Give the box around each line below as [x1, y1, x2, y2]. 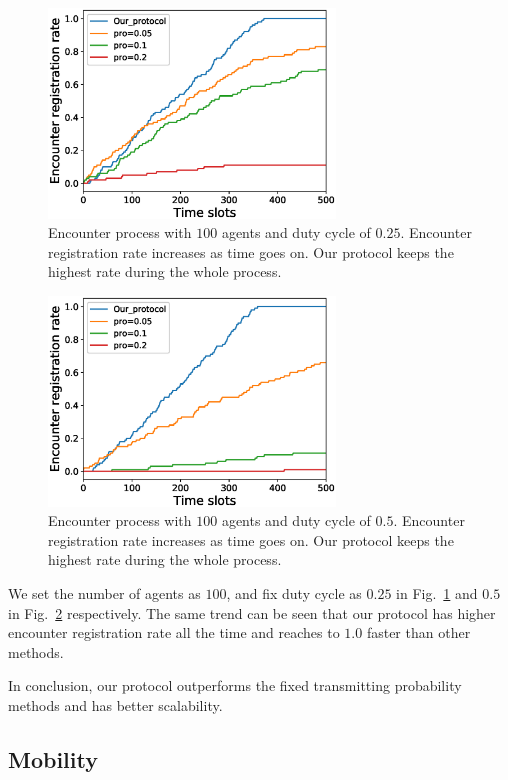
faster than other [366, 622, 471, 643]
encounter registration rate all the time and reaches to [8, 622, 340, 643]
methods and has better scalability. [8, 695, 223, 716]
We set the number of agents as [8, 583, 201, 604]
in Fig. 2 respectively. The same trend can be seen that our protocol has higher [8, 602, 496, 623]
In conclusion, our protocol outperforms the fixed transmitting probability [8, 675, 462, 696]
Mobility [8, 744, 98, 775]
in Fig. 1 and [396, 583, 478, 604]
